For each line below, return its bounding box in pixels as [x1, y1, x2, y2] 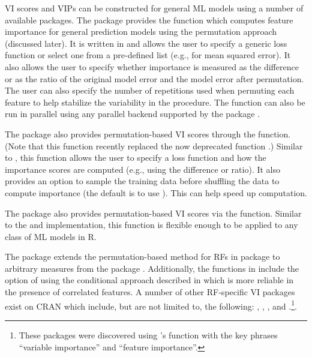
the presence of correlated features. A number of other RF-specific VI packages [5, 286, 295, 298]
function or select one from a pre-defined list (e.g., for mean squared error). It [5, 49, 291, 61]
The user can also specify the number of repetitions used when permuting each [5, 84, 295, 97]
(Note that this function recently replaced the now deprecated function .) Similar [5, 139, 303, 152]
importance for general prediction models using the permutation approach [5, 25, 277, 38]
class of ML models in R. [5, 230, 97, 242]
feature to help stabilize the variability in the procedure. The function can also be [5, 95, 305, 108]
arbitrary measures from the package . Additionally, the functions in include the [5, 262, 299, 274]
